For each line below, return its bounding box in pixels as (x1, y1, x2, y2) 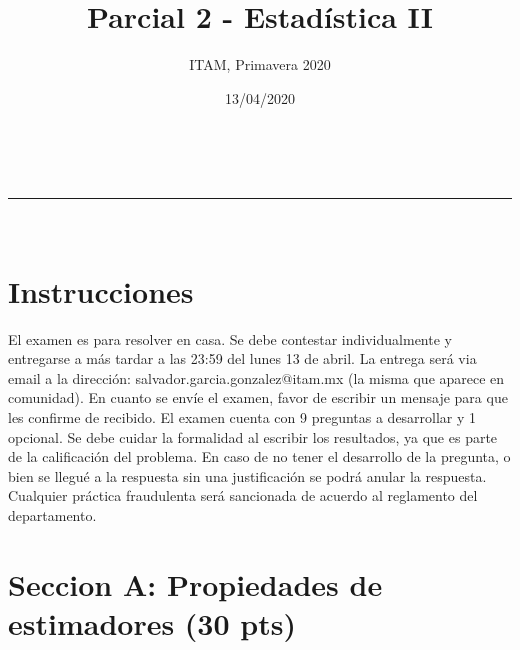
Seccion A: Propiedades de (8, 563, 383, 604)
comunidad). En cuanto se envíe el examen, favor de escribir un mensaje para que (8, 387, 508, 408)
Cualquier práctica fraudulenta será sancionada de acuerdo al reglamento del (8, 485, 478, 506)
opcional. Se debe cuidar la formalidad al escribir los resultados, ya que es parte (8, 426, 498, 447)
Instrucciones (8, 270, 194, 311)
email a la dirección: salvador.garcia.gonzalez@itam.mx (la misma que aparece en (8, 367, 505, 388)
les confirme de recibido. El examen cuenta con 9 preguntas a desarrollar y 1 (8, 407, 477, 427)
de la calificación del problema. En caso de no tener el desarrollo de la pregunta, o (8, 446, 511, 467)
